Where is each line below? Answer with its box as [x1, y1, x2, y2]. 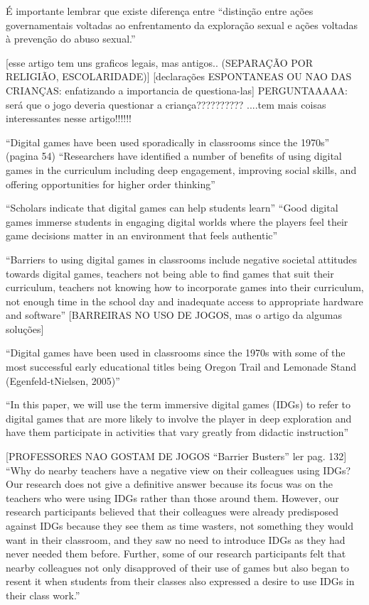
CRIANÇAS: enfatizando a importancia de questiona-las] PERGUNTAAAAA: [6, 82, 348, 97]
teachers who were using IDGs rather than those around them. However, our [6, 490, 339, 505]
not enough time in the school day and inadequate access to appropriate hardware [6, 293, 363, 308]
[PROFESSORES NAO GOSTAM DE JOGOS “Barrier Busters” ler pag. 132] [6, 449, 347, 464]
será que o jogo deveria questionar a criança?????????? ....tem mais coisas [6, 97, 326, 111]
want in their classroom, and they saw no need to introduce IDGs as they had [6, 532, 346, 547]
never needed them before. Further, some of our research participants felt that [6, 546, 346, 561]
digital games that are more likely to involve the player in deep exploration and [6, 410, 352, 425]
